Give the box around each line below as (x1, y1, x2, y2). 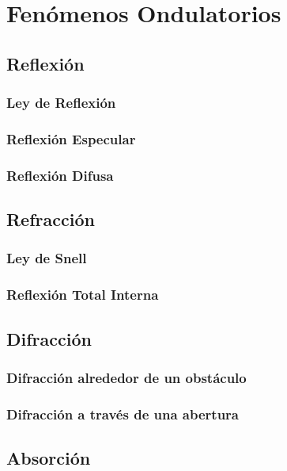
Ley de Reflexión (6, 93, 116, 113)
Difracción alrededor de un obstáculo (6, 367, 247, 387)
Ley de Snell (6, 248, 87, 268)
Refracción (6, 207, 95, 232)
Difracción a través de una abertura (6, 404, 239, 423)
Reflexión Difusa (6, 165, 114, 185)
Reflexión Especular (6, 128, 136, 148)
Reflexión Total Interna (6, 285, 159, 304)
